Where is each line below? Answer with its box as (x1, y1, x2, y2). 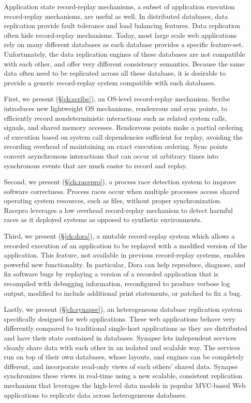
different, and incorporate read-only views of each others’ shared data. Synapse (4, 361, 238, 371)
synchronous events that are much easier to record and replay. (4, 160, 188, 170)
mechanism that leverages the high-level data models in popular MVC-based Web (4, 380, 246, 390)
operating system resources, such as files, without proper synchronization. (4, 195, 222, 206)
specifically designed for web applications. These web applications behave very (4, 313, 236, 323)
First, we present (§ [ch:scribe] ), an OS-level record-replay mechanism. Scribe (4, 94, 230, 104)
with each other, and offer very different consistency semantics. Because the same (4, 58, 245, 68)
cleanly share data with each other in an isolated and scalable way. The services (4, 342, 240, 352)
